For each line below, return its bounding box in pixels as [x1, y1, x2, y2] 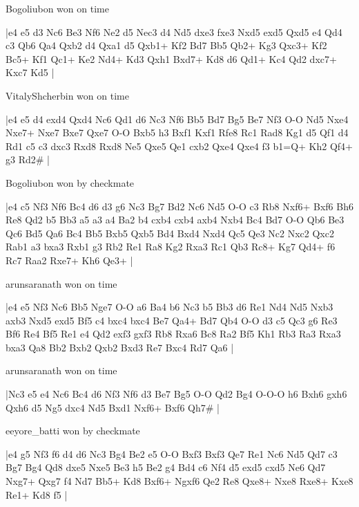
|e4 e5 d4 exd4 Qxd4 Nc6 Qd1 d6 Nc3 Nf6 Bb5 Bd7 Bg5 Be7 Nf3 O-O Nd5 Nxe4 [6, 111, 349, 126]
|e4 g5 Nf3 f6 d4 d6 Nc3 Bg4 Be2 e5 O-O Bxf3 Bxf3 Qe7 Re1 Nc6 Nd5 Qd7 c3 [6, 446, 338, 461]
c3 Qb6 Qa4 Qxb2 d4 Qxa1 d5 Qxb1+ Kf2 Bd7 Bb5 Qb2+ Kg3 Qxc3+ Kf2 [6, 38, 327, 53]
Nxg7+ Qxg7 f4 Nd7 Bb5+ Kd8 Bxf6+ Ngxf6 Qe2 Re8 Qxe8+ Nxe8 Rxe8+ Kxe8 [6, 474, 353, 488]
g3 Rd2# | [6, 152, 50, 167]
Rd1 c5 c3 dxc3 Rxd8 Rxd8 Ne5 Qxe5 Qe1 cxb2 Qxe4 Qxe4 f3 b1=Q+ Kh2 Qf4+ [6, 138, 353, 153]
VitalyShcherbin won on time [6, 88, 129, 102]
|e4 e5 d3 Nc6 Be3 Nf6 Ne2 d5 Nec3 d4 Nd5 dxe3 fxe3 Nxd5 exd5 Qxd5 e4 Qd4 [6, 24, 342, 39]
